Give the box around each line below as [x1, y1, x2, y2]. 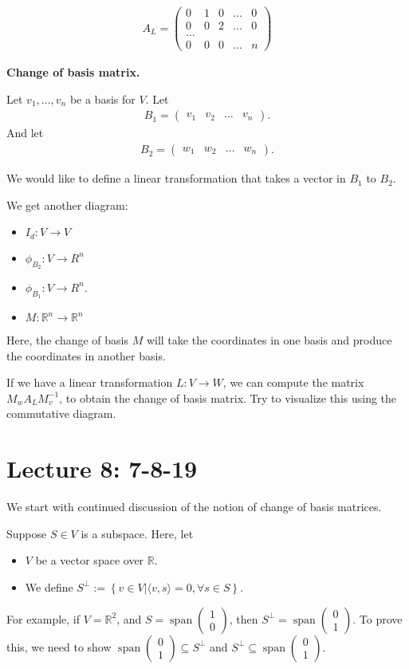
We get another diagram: [6, 196, 128, 213]
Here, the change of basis [6, 332, 129, 348]
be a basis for [69, 90, 136, 107]
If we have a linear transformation [6, 374, 173, 391]
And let [6, 124, 44, 141]
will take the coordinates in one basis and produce [146, 332, 392, 348]
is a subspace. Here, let [81, 525, 194, 541]
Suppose [6, 525, 47, 541]
